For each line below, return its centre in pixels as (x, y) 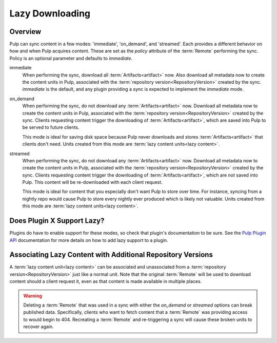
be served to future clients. (51, 127)
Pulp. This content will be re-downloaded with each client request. (92, 182)
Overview (25, 32)
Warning (33, 296)
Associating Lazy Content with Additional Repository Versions (111, 255)
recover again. (38, 327)
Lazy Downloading (50, 13)
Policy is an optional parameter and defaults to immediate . (71, 58)
